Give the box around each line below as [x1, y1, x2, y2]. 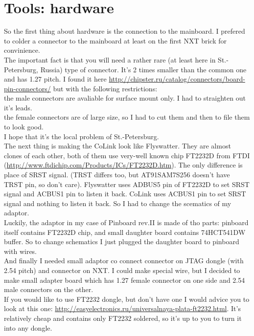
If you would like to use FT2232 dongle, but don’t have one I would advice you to [4, 294, 250, 304]
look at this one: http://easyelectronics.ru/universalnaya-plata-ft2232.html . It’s [4, 303, 241, 314]
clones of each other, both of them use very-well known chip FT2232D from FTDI [4, 150, 250, 160]
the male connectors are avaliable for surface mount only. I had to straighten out [4, 93, 246, 103]
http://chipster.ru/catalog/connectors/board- [109, 74, 245, 84]
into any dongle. [4, 322, 52, 333]
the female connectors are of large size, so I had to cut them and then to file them [4, 112, 250, 122]
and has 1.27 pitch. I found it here [4, 74, 107, 84]
